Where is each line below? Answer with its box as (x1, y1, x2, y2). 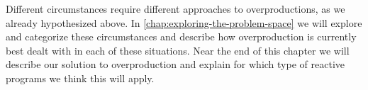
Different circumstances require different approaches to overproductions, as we (6, 1, 345, 16)
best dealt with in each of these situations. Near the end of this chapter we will (6, 43, 350, 57)
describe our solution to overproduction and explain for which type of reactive (6, 57, 345, 72)
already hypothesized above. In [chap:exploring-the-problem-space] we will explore (6, 15, 362, 30)
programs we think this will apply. (6, 70, 155, 85)
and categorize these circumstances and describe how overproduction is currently (6, 29, 357, 44)
